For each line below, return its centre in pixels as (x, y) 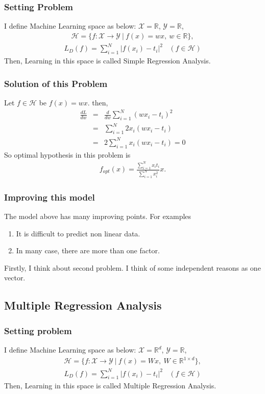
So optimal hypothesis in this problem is (67, 154)
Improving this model (50, 197)
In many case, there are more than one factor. (88, 250)
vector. (15, 278)
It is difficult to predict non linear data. (78, 233)
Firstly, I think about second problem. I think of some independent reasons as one (132, 267)
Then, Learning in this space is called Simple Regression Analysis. (107, 61)
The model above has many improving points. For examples (98, 216)
